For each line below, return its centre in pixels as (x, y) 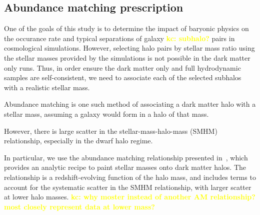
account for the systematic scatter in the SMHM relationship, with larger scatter (128, 187)
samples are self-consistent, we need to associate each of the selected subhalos (123, 77)
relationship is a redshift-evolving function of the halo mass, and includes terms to (130, 177)
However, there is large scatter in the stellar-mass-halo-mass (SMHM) (111, 131)
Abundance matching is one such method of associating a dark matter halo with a (130, 104)
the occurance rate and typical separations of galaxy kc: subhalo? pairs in (119, 38)
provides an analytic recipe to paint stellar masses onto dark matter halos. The (125, 167)
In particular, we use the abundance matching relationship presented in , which (126, 157)
